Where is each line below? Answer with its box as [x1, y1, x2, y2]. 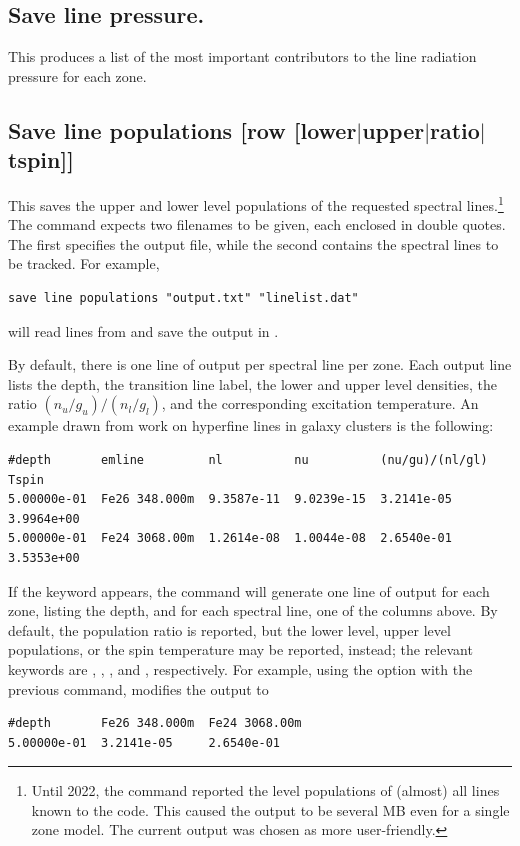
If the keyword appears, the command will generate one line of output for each [8, 580, 490, 601]
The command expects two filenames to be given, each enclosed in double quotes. [8, 214, 506, 235]
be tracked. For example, [8, 253, 160, 274]
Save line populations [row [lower [8, 114, 357, 145]
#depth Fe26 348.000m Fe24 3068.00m [8, 716, 302, 731]
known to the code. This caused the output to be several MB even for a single [31, 799, 510, 820]
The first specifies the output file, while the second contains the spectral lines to [8, 233, 499, 254]
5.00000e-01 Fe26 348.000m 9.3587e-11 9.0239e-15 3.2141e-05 [8, 492, 452, 507]
